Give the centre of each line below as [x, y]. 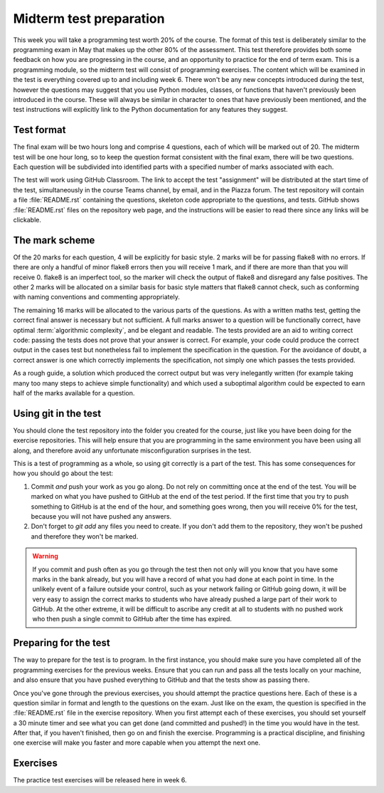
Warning [45, 556]
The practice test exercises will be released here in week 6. [100, 780]
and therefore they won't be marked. [85, 536]
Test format [39, 130]
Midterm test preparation [89, 19]
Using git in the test [57, 413]
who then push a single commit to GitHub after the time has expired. [132, 619]
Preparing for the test [62, 643]
